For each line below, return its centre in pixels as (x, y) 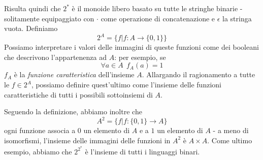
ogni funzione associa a (40, 130)
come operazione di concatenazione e (158, 18)
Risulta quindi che (32, 8)
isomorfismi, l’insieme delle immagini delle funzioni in (87, 140)
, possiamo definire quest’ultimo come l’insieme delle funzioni (126, 85)
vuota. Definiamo (31, 28)
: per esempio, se (140, 57)
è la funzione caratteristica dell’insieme (74, 74)
